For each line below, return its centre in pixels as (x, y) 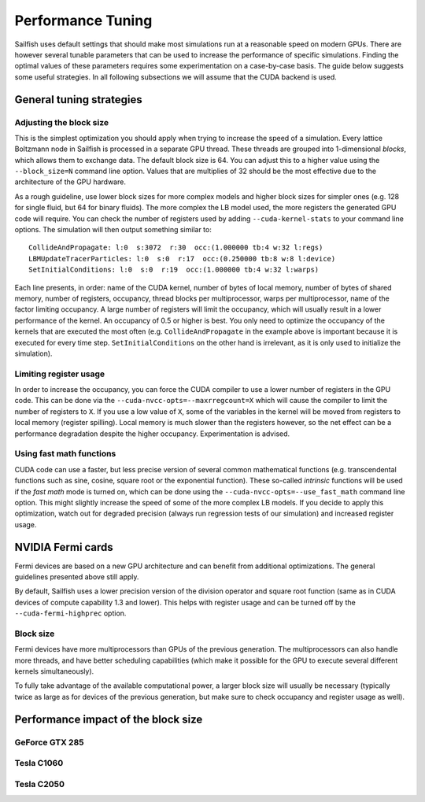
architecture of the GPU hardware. (70, 182)
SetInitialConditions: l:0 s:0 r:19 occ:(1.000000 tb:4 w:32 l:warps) (174, 270)
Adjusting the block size (62, 122)
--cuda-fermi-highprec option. (70, 613)
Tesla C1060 (39, 763)
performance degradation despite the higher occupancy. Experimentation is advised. (152, 434)
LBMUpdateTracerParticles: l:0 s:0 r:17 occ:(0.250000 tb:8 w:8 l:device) (182, 259)
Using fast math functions (65, 454)
